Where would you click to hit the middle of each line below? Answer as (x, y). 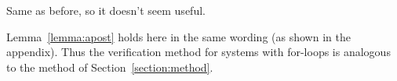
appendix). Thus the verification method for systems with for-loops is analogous (198, 52)
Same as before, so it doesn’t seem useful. (106, 10)
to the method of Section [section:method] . (110, 67)
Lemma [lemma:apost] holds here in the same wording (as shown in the (178, 36)
